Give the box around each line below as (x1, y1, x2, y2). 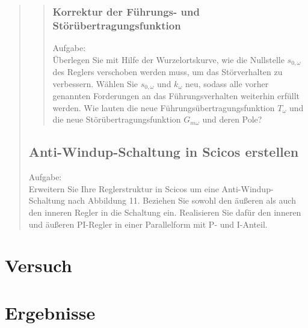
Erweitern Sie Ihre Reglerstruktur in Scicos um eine (28, 182, 219, 195)
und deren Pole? (202, 113, 262, 126)
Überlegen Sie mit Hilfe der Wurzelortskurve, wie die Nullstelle (52, 53, 285, 65)
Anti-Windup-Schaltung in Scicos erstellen (28, 142, 299, 161)
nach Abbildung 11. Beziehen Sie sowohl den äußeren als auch (67, 194, 296, 207)
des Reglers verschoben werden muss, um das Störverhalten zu (52, 65, 283, 78)
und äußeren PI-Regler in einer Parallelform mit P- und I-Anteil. (28, 217, 268, 230)
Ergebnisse (5, 300, 96, 324)
